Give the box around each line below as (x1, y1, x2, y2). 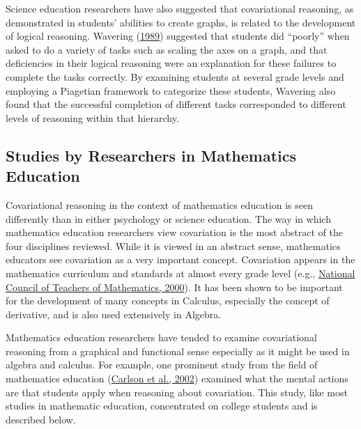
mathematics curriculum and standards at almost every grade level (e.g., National (6, 265, 355, 280)
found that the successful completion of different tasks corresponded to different (6, 97, 346, 111)
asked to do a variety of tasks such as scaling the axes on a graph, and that (6, 42, 328, 56)
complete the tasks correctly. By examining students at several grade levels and (6, 69, 344, 84)
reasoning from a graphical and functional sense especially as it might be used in (6, 343, 350, 358)
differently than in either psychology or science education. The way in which (6, 211, 331, 226)
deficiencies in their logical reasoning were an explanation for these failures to (6, 56, 337, 70)
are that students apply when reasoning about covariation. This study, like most (6, 384, 348, 399)
